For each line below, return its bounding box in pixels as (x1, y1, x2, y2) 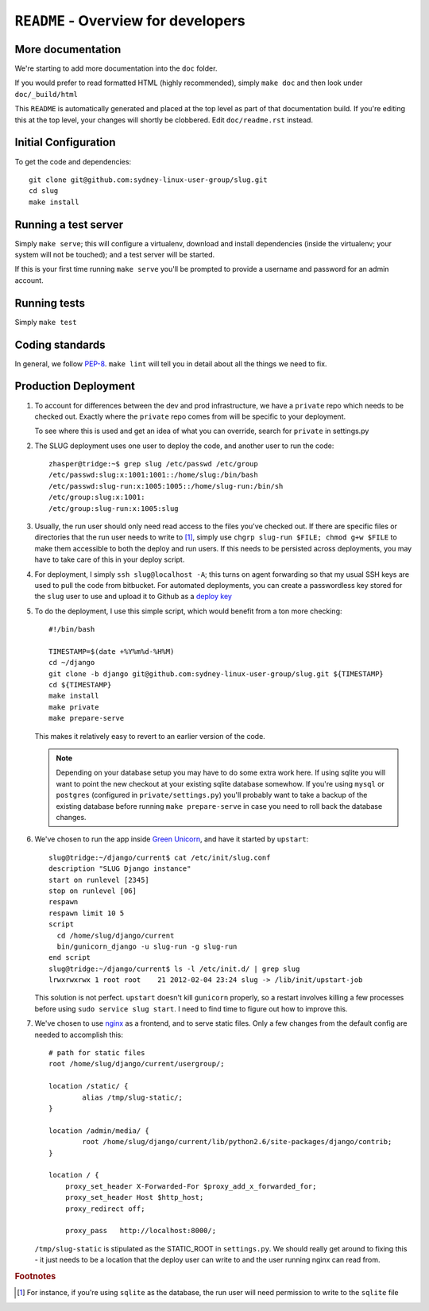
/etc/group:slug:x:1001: (48, 493, 145, 502)
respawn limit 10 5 (48, 908, 125, 918)
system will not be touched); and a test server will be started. (14, 250, 215, 259)
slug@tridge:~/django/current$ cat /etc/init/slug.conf (48, 853, 271, 862)
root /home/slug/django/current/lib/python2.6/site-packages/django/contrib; (82, 1137, 392, 1147)
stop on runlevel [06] (48, 886, 137, 895)
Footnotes (14, 1270, 56, 1282)
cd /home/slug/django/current (56, 930, 175, 940)
